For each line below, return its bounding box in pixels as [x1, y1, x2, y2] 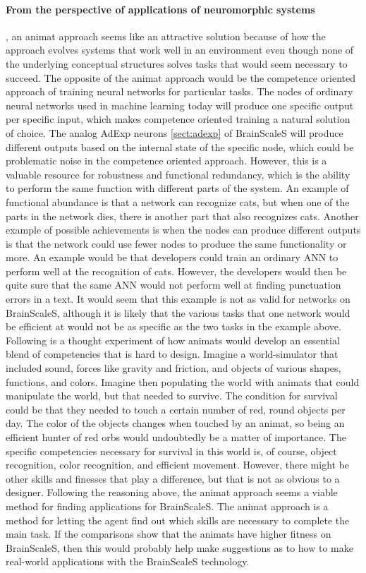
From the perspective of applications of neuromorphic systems [6, 1, 315, 16]
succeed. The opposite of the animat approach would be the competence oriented [6, 70, 356, 85]
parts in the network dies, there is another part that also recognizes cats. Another [6, 208, 359, 223]
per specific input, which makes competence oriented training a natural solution [6, 111, 350, 126]
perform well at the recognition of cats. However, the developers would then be [6, 263, 347, 278]
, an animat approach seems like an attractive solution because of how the [6, 28, 326, 43]
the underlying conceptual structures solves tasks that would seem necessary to [6, 56, 348, 71]
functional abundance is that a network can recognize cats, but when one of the [6, 194, 350, 209]
